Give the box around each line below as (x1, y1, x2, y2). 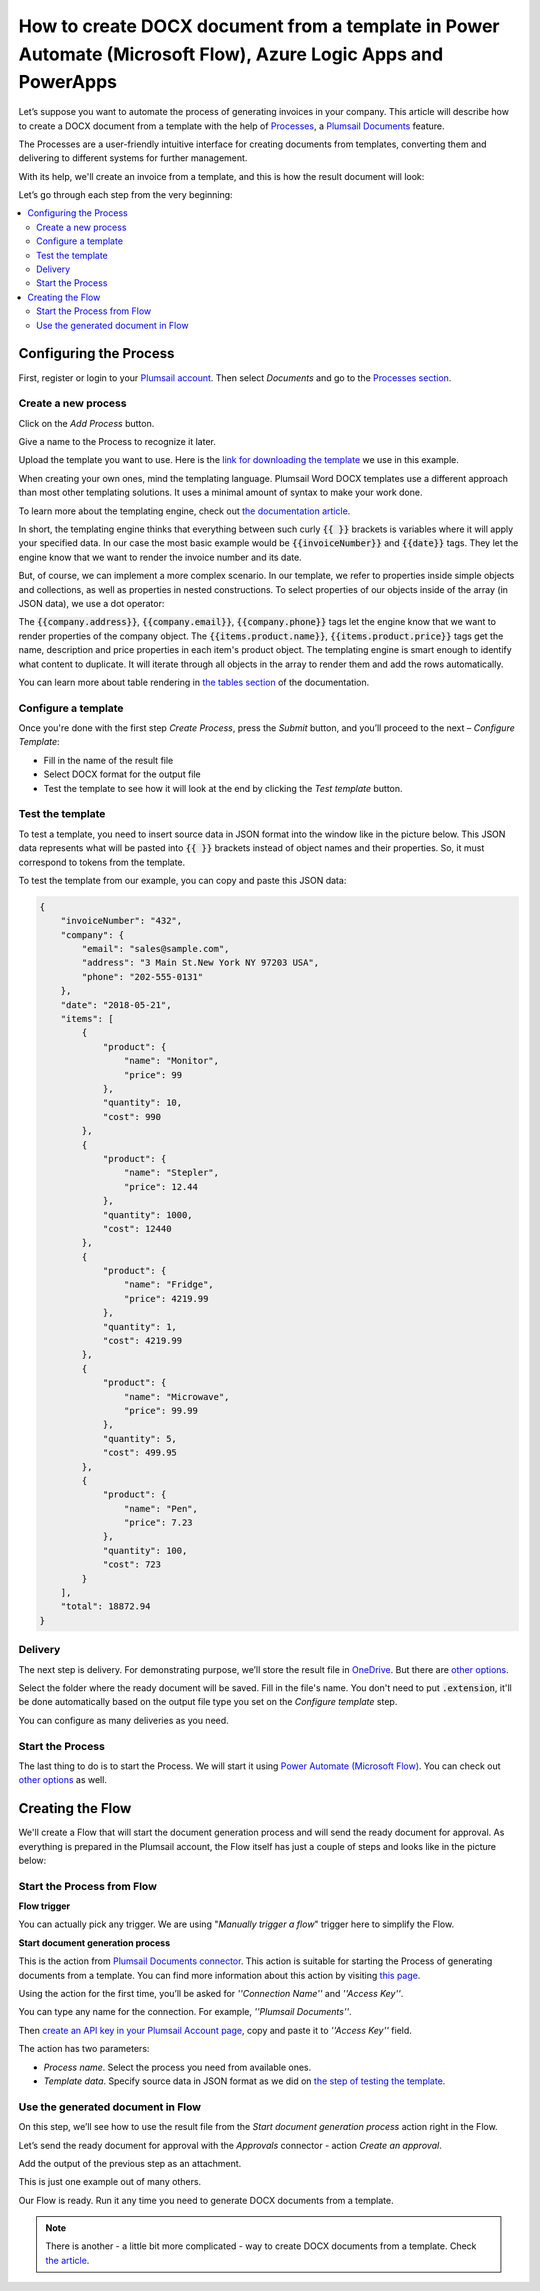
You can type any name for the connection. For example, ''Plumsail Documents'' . (18, 2006, 352, 2018)
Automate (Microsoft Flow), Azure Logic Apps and (18, 43, 444, 65)
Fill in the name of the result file (43, 754, 174, 766)
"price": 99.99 (123, 1405, 199, 1416)
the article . (45, 2254, 90, 2266)
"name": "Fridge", (123, 1279, 214, 1290)
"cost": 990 (102, 1111, 162, 1122)
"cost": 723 (102, 1559, 162, 1570)
